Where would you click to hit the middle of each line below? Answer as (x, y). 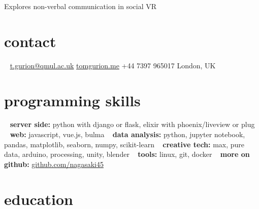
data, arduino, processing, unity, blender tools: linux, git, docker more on (127, 154)
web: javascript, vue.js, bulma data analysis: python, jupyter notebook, (127, 134)
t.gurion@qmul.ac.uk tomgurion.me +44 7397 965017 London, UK (113, 65)
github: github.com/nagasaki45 (54, 164)
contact (30, 41)
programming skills (72, 100)
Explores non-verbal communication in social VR (80, 6)
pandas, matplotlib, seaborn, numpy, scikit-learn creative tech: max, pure (124, 144)
